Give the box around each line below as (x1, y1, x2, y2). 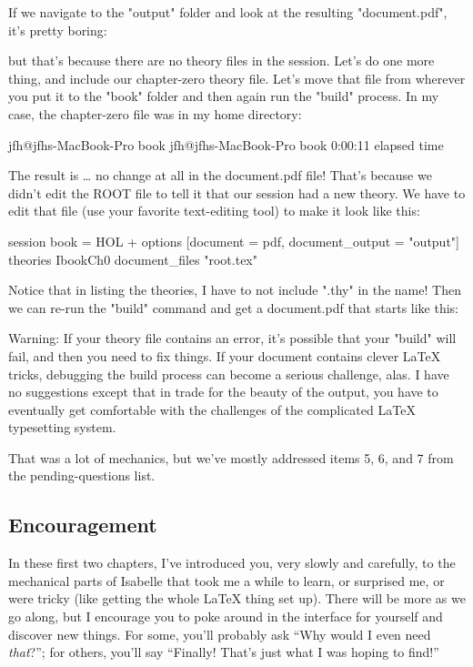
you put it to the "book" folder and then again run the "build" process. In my (8, 86, 439, 106)
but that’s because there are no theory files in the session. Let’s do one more (8, 51, 435, 70)
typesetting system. (8, 418, 116, 437)
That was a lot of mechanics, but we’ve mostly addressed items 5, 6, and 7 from (8, 448, 454, 467)
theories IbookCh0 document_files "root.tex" (8, 249, 257, 268)
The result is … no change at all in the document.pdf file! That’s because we (8, 166, 432, 185)
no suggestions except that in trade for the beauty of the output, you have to (8, 382, 438, 401)
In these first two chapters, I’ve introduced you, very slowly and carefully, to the (8, 553, 456, 572)
